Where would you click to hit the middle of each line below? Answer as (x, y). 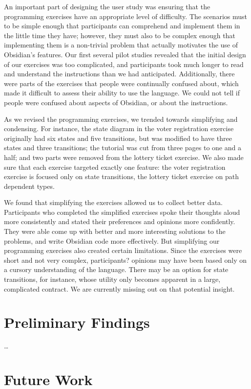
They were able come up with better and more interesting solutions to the (115, 231)
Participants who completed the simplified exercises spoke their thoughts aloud (122, 212)
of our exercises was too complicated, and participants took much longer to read (124, 64)
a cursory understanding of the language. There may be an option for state (116, 269)
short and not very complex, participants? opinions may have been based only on (125, 260)
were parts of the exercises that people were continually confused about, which (121, 83)
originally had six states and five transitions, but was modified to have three (118, 138)
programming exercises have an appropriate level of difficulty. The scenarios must (125, 16)
